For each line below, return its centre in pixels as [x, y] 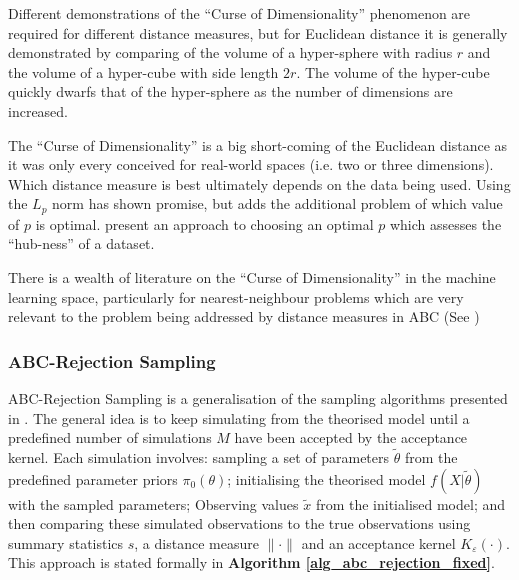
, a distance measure [196, 542]
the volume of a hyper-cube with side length [143, 71]
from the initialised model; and [410, 503]
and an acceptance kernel [378, 542]
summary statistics [66, 542]
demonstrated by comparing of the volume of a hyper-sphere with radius [230, 52]
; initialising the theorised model [326, 478]
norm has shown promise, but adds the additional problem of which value [277, 203]
